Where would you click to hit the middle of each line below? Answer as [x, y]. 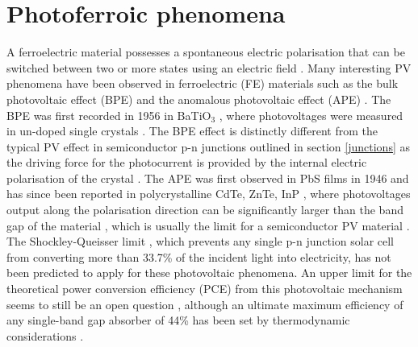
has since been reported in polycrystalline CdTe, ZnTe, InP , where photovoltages [209, 194]
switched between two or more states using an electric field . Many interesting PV [209, 67]
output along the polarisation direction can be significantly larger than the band [205, 210]
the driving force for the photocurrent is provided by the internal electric [187, 162]
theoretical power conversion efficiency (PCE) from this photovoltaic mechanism [205, 289]
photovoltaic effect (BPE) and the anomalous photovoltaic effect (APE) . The [199, 99]
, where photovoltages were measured [311, 115]
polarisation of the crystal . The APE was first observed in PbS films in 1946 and [208, 178]
